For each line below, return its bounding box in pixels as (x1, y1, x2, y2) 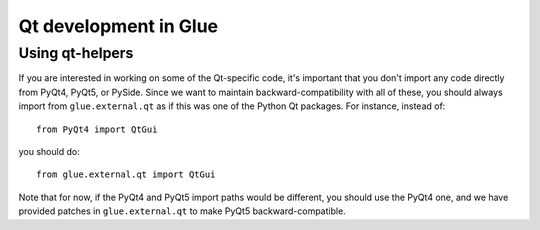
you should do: (18, 145, 80, 157)
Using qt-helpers (18, 44, 134, 62)
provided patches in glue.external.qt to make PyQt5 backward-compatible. (18, 205, 347, 217)
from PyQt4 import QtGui (36, 123, 158, 135)
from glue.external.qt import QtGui (36, 169, 216, 180)
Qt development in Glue (18, 15, 219, 37)
